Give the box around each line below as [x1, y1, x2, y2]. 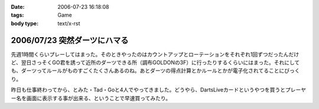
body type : [11, 19, 38, 27]
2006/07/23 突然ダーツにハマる [11, 35, 129, 45]
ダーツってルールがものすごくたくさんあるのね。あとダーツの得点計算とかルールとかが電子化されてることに [21, 67, 285, 74]
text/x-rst [57, 19, 80, 27]
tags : [11, 12, 24, 19]
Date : [11, 4, 25, 10]
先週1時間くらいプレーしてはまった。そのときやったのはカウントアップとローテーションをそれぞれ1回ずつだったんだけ [11, 51, 300, 58]
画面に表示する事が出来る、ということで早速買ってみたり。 [26, 94, 171, 101]
